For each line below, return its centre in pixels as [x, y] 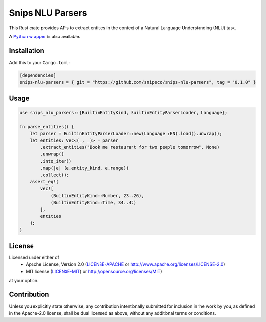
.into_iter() [56, 161]
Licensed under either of [34, 257]
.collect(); [54, 175]
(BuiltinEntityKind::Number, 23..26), [98, 196]
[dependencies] [38, 75]
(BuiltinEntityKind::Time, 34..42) [93, 202]
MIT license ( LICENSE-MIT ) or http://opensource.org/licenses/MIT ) [94, 271]
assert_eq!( [44, 182]
